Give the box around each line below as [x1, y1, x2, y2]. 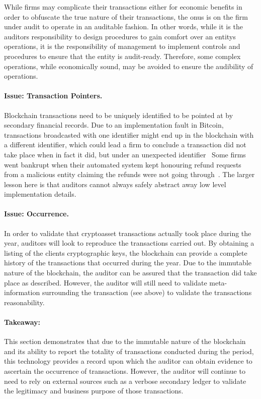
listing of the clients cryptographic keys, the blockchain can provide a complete [4, 247, 247, 258]
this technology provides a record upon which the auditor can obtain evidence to [4, 356, 252, 366]
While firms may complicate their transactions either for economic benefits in [4, 2, 242, 12]
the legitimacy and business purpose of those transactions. [4, 385, 184, 396]
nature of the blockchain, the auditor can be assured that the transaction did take [4, 267, 257, 278]
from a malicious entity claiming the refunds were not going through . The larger [4, 169, 255, 180]
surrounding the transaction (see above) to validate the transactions [42, 287, 252, 298]
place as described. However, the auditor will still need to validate [4, 277, 207, 288]
